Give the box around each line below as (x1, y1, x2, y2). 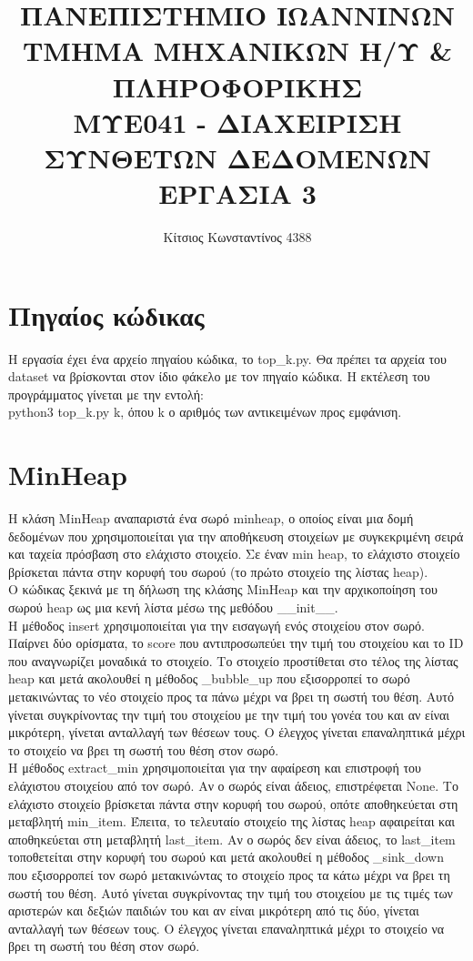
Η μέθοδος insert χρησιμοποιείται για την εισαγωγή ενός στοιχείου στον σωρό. (8, 615, 425, 634)
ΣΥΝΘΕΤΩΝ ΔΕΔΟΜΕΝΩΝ (44, 138, 431, 176)
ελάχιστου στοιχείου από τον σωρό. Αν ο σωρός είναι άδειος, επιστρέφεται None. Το (8, 776, 458, 794)
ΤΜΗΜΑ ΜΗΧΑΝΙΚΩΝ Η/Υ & (22, 32, 453, 69)
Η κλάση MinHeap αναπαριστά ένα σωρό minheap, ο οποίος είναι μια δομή (8, 509, 414, 528)
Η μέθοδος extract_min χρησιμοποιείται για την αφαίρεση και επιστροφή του (8, 758, 421, 777)
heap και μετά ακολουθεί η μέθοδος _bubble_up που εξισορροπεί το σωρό (8, 669, 410, 688)
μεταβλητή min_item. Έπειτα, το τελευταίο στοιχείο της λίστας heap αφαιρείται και (8, 812, 456, 831)
